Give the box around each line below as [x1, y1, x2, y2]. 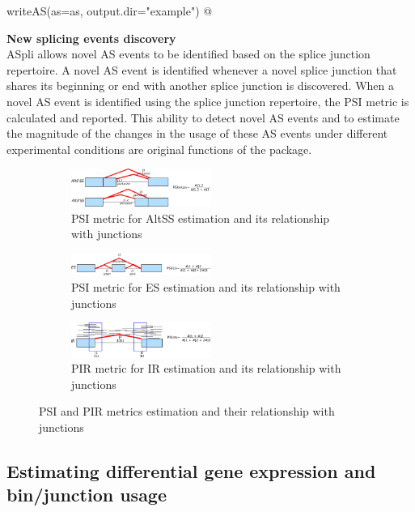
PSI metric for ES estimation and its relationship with [71, 278, 341, 295]
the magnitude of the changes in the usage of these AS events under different [6, 125, 388, 142]
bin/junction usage [6, 482, 167, 507]
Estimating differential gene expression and [6, 458, 376, 483]
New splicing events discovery [6, 29, 176, 46]
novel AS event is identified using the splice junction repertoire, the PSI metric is [6, 92, 409, 109]
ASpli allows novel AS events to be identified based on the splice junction [6, 45, 371, 62]
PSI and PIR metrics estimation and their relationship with [39, 403, 335, 420]
